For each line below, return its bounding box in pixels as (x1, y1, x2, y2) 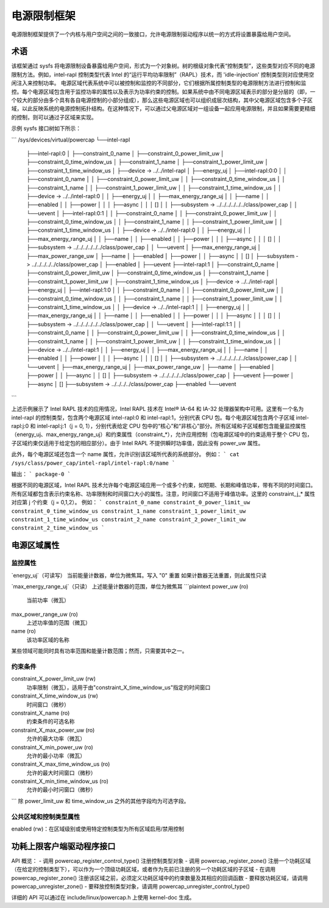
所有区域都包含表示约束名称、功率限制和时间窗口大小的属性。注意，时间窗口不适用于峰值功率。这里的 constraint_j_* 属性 (11, 490, 316, 497)
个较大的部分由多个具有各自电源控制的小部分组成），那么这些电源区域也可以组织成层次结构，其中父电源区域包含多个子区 (11, 96, 313, 104)
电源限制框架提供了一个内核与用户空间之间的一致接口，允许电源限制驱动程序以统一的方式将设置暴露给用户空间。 (11, 30, 294, 38)
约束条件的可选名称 (26, 718, 75, 725)
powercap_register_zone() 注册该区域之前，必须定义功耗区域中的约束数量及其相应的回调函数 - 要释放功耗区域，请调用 (11, 874, 308, 881)
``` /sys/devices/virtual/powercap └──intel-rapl (11, 136, 130, 143)
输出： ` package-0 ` (11, 470, 71, 478)
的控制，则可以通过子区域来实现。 (11, 113, 97, 121)
